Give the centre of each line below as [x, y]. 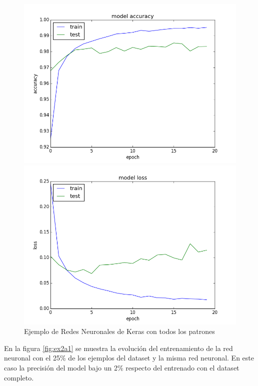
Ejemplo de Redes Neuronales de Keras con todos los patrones [119, 331]
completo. [19, 377]
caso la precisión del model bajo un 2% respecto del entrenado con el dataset [122, 367]
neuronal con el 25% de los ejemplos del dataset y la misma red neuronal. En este [129, 358]
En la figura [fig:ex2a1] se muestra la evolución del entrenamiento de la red [118, 348]
